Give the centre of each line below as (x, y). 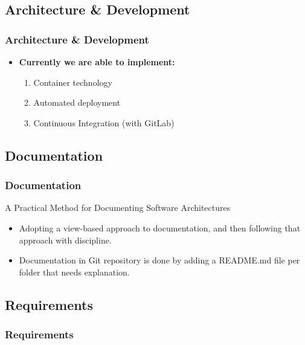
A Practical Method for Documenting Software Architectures (118, 208)
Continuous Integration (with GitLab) (104, 122)
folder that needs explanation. (74, 272)
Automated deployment (77, 102)
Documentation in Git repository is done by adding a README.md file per (159, 260)
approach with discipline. (65, 240)
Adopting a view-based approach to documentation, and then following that (160, 227)
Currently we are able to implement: (97, 62)
